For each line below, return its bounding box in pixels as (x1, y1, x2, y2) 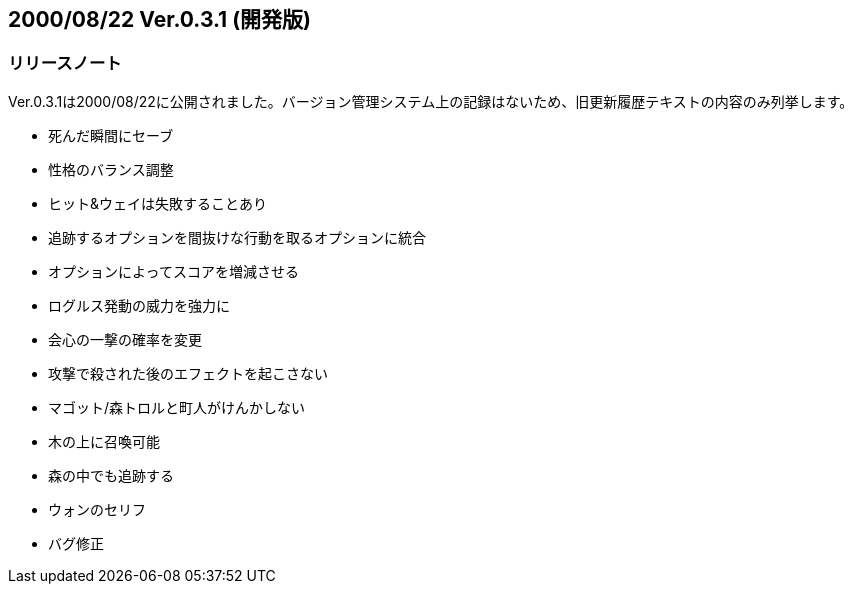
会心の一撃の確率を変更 (48, 330, 202, 348)
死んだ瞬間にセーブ (48, 126, 174, 144)
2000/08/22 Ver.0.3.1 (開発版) (8, 7, 311, 32)
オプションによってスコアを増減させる (48, 262, 299, 280)
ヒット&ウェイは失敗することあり (48, 194, 268, 212)
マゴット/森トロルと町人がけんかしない (48, 398, 306, 416)
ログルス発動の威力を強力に (48, 296, 230, 314)
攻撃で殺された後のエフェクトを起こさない (48, 364, 328, 382)
